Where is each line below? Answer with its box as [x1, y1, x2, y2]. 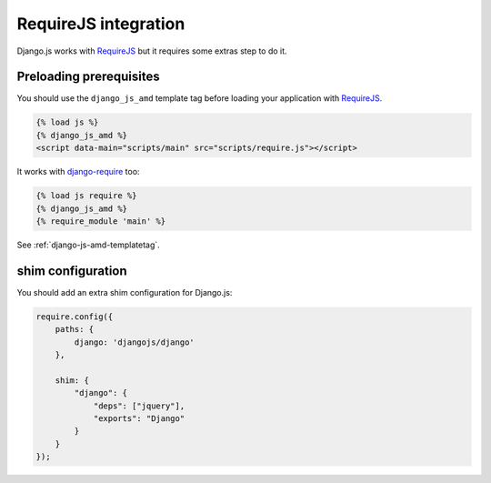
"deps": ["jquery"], [93, 400, 185, 411]
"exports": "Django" [93, 413, 185, 423]
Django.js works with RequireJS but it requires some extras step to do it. [16, 45, 287, 56]
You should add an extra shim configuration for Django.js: [16, 287, 233, 297]
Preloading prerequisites [16, 69, 160, 85]
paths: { [55, 324, 95, 335]
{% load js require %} [35, 191, 137, 201]
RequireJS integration [16, 14, 185, 34]
